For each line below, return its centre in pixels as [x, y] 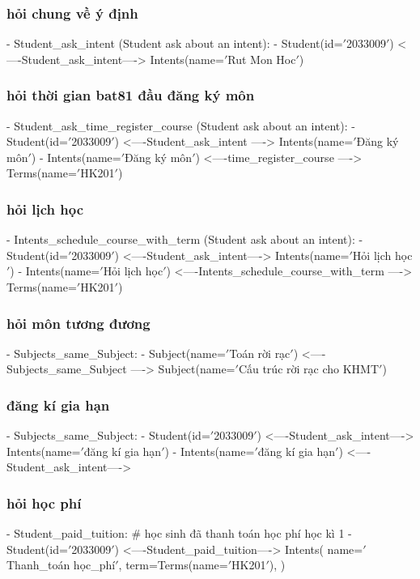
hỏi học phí [44, 502]
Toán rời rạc [260, 353]
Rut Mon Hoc [262, 59]
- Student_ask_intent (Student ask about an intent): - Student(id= [175, 43]
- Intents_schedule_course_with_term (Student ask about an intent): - [185, 239]
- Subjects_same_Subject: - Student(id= [108, 435]
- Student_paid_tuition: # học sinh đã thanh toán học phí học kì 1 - [179, 533]
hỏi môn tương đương [78, 323]
